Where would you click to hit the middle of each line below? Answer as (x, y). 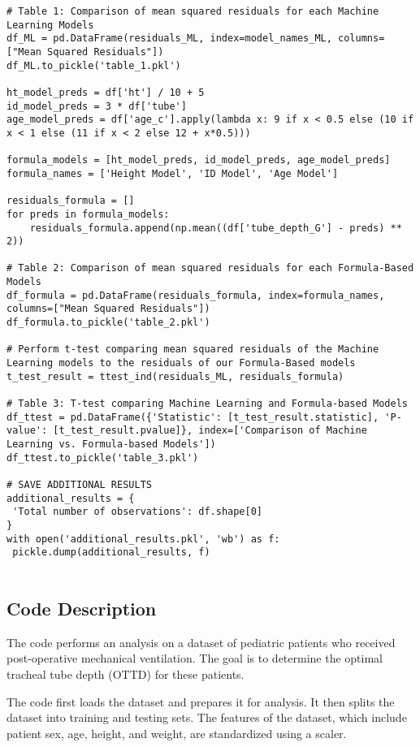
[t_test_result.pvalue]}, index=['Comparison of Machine (210, 431)
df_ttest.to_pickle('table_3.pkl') (103, 458)
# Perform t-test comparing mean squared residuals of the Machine (193, 350)
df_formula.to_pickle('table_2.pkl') (108, 323)
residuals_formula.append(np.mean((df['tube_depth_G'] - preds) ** (216, 228)
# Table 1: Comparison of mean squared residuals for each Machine (193, 11)
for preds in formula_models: (88, 214)
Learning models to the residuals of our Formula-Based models (181, 363)
